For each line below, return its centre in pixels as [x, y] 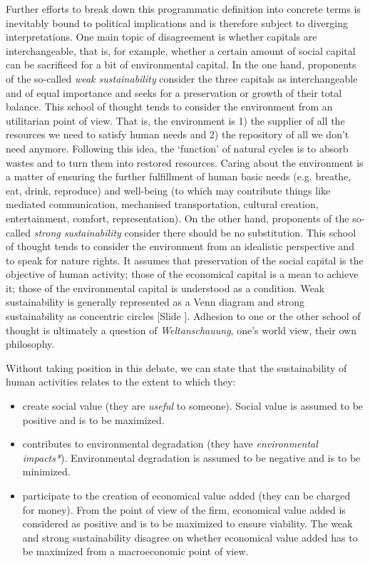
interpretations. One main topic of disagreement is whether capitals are [161, 37]
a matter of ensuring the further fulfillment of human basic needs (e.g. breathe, [179, 176]
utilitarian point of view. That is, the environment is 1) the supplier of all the [175, 120]
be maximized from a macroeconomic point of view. [135, 551]
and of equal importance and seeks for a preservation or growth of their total [174, 92]
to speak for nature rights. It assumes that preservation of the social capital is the [185, 260]
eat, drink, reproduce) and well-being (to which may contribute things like [168, 190]
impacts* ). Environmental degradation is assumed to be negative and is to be [191, 457]
